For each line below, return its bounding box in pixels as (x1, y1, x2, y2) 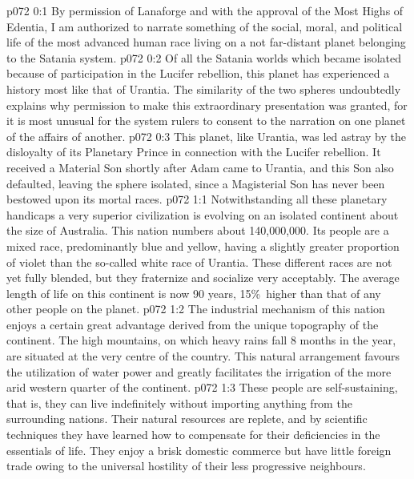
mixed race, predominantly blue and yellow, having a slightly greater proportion (6, 237, 400, 254)
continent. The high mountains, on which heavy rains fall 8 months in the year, (6, 332, 396, 348)
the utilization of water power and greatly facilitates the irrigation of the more (6, 363, 392, 380)
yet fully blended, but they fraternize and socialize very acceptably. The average (6, 269, 400, 286)
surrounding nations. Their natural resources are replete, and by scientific (6, 410, 368, 427)
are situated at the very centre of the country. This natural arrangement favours (6, 348, 400, 364)
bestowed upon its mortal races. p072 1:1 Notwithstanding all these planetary (6, 191, 388, 207)
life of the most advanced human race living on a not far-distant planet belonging (6, 34, 406, 50)
